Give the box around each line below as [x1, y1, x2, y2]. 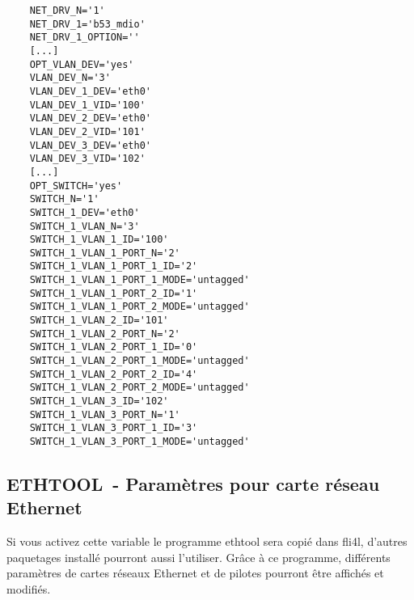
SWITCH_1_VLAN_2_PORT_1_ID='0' [29, 341, 198, 353]
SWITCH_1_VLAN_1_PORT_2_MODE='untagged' [29, 301, 250, 313]
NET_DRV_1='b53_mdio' [29, 18, 146, 30]
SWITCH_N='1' [29, 193, 99, 205]
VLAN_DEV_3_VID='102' [29, 153, 146, 165]
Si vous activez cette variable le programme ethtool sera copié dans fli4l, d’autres [6, 533, 408, 550]
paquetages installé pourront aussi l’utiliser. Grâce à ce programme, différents [6, 548, 391, 565]
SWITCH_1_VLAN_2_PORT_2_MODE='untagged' [29, 382, 250, 394]
